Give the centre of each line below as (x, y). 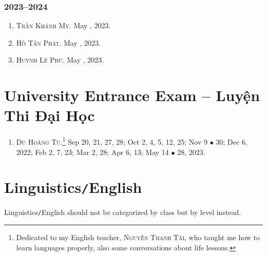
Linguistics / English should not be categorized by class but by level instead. (123, 212)
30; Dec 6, (232, 141)
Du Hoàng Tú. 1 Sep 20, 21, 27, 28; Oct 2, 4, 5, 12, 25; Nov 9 (112, 141)
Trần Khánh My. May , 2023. (63, 25)
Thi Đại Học (50, 115)
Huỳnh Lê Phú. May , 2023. (60, 60)
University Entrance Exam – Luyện (132, 95)
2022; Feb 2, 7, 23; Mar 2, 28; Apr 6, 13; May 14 (92, 152)
